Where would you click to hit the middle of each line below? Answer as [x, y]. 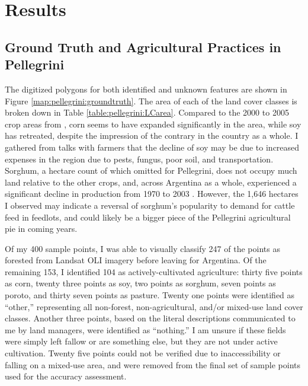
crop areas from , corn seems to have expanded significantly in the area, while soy [153, 124]
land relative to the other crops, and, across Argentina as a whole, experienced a [151, 182]
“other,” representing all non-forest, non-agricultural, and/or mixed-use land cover [154, 306]
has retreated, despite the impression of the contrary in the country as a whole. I [152, 135]
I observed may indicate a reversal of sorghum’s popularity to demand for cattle [150, 205]
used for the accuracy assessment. [66, 376]
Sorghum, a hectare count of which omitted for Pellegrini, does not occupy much [151, 170]
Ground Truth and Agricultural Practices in [143, 47]
